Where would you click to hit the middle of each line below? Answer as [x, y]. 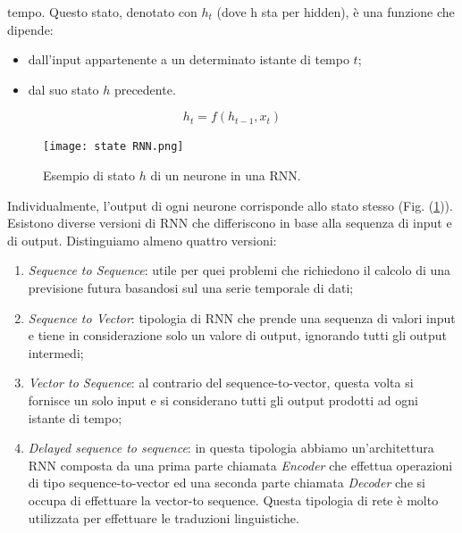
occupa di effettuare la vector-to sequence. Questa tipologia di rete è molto [233, 500]
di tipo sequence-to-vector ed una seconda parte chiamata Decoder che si [227, 483]
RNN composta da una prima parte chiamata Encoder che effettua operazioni [240, 465]
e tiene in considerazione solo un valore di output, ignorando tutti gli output [237, 335]
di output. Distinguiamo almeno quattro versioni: [142, 240]
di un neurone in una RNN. [226, 175]
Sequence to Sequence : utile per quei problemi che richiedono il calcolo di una [239, 270]
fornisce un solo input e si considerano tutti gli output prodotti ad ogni [223, 400]
